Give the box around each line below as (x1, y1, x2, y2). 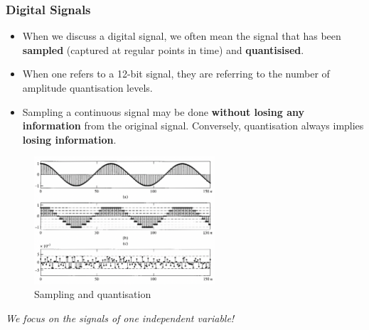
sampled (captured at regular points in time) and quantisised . (22, 42, 304, 57)
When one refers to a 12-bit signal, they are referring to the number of (22, 66, 330, 81)
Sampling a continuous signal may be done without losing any (22, 104, 305, 119)
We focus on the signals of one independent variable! (6, 310, 235, 325)
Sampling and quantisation (34, 287, 151, 302)
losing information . (22, 132, 117, 147)
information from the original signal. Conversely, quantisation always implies (22, 118, 364, 133)
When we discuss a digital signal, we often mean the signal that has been (22, 28, 341, 43)
